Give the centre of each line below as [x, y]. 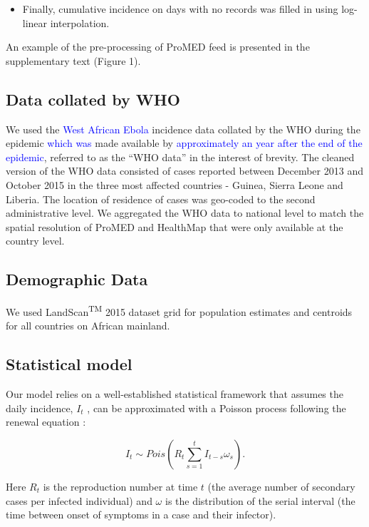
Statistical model [69, 364]
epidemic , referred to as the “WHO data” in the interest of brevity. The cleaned [180, 157]
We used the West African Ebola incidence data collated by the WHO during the [183, 129]
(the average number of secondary [281, 486]
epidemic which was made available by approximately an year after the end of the [184, 143]
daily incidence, [40, 408]
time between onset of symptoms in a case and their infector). [141, 515]
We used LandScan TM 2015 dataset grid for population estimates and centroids [179, 311]
